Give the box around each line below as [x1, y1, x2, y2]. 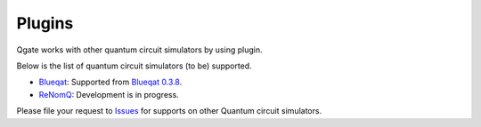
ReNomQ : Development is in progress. [38, 89, 180, 99]
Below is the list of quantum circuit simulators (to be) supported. [16, 60, 253, 71]
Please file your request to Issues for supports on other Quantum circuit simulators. [16, 106, 322, 116]
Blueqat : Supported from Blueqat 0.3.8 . [38, 76, 183, 88]
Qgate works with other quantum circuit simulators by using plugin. [16, 44, 263, 55]
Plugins [16, 13, 74, 33]
